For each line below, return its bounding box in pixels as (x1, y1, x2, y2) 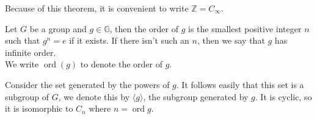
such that (5, 34, 40, 47)
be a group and (29, 22, 87, 35)
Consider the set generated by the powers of (5, 78, 170, 90)
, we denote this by (58, 90, 130, 103)
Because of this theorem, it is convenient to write (5, 2, 189, 14)
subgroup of (5, 90, 49, 103)
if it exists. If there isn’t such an (69, 34, 189, 47)
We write (5, 58, 39, 70)
